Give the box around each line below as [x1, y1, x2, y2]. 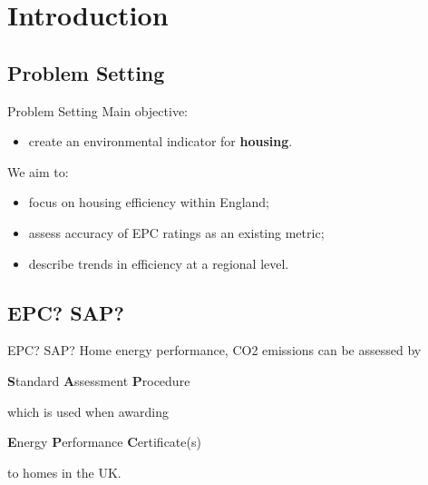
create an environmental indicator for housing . [28, 132, 293, 151]
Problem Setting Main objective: [7, 101, 188, 120]
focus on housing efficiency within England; [28, 193, 270, 212]
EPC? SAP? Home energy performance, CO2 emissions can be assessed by [7, 341, 422, 360]
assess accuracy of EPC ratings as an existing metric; [28, 223, 325, 242]
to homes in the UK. [7, 462, 122, 481]
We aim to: [7, 162, 69, 181]
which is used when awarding [7, 401, 169, 421]
